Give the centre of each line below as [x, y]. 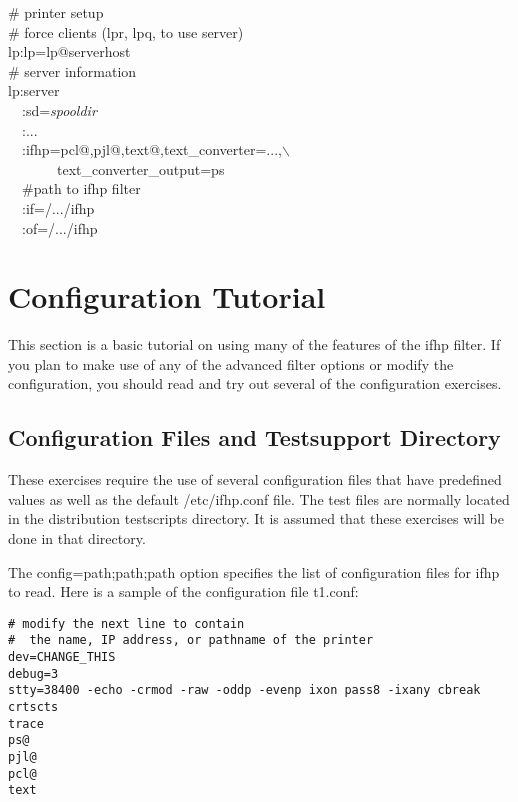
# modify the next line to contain [126, 623]
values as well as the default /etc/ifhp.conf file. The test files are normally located [259, 498]
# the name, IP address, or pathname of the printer [191, 640]
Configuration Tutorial [167, 296]
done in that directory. [77, 538]
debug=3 [33, 673]
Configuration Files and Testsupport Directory [254, 437]
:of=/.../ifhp [59, 227]
